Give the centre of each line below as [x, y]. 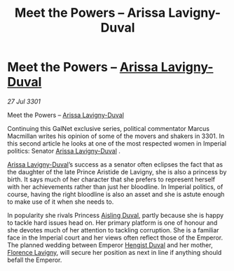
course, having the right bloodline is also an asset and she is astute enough [116, 194]
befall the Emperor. [35, 260]
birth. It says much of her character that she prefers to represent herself [111, 179]
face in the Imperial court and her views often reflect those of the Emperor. [115, 237]
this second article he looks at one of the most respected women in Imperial [117, 143]
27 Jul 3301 [24, 101]
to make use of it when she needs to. [61, 202]
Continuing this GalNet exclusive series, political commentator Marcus [109, 128]
